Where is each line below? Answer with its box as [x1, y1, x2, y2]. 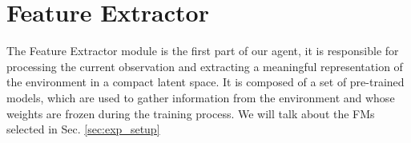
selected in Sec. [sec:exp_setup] [6, 121, 160, 137]
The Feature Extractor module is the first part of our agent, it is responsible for [6, 42, 399, 59]
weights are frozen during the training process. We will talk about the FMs [6, 105, 375, 121]
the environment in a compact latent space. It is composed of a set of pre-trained [6, 73, 405, 90]
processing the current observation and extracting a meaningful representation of [6, 58, 403, 74]
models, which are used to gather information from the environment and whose [6, 89, 395, 105]
